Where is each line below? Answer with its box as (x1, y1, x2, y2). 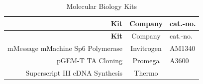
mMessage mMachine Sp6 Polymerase (7, 43, 123, 53)
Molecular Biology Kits (66, 1, 137, 11)
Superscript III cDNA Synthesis (25, 67, 123, 78)
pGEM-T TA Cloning (56, 55, 123, 66)
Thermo (134, 67, 158, 78)
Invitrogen (130, 43, 162, 53)
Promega (132, 55, 160, 66)
